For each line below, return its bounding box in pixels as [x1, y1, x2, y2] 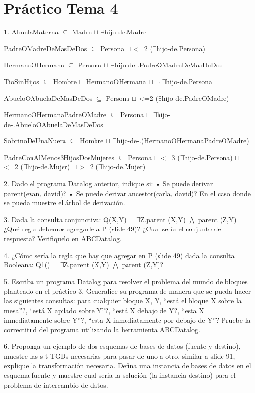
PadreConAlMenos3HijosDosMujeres [4, 152, 115, 162]
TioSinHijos [4, 76, 39, 86]
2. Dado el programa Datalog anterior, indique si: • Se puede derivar [4, 178, 213, 189]
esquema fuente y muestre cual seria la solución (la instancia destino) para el [4, 370, 236, 380]
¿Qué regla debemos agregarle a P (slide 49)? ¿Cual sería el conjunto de [4, 224, 221, 234]
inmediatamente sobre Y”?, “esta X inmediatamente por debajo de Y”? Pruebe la [4, 315, 251, 325]
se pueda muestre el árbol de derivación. [4, 197, 125, 208]
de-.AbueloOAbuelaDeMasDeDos [4, 119, 103, 129]
